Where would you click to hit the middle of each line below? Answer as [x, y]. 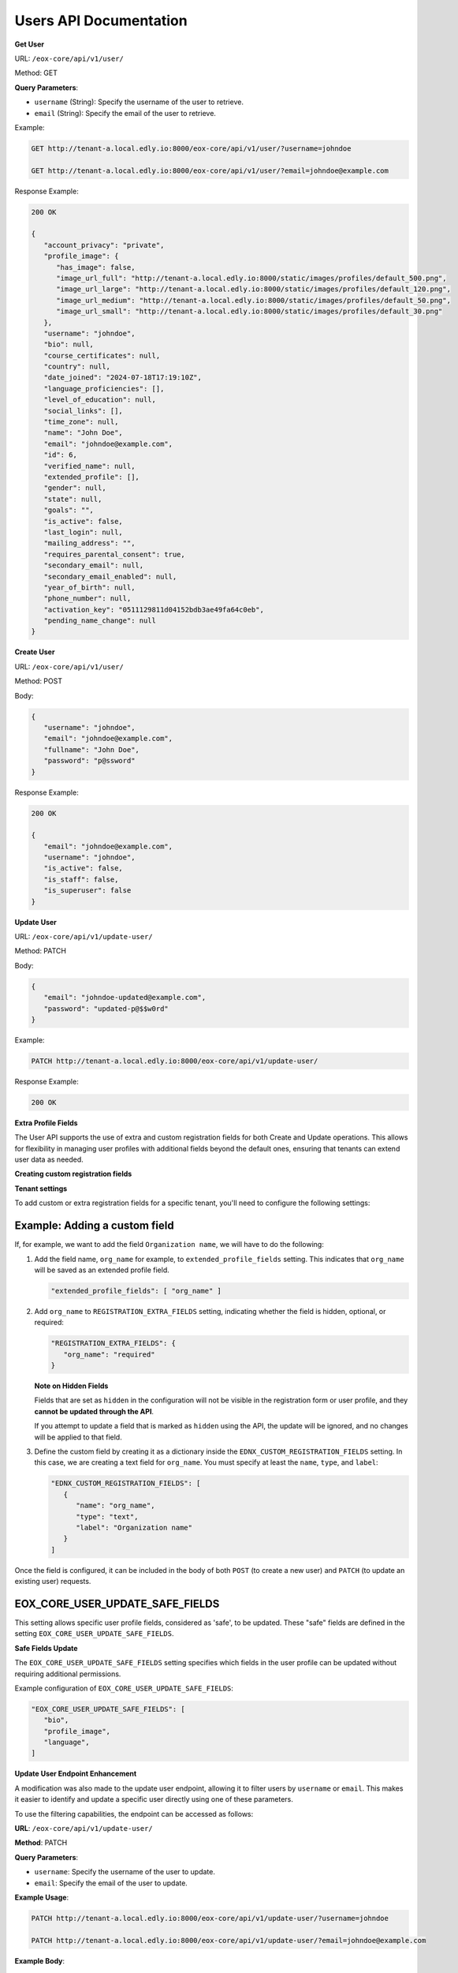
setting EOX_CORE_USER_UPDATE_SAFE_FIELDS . [94, 1634]
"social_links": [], [84, 411]
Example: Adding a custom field [94, 1226]
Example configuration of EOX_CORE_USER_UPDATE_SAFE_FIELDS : [124, 1688]
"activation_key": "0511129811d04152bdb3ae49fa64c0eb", [154, 609]
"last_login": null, [84, 532]
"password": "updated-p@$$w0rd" [106, 1009]
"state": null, [73, 499]
